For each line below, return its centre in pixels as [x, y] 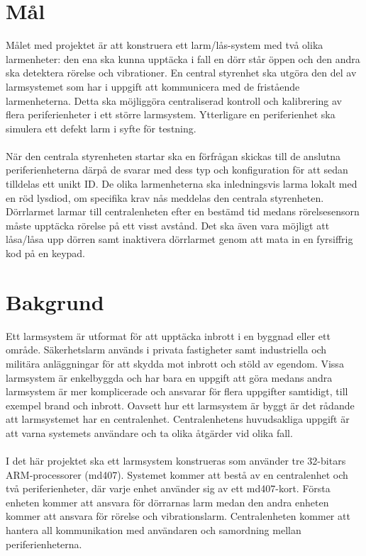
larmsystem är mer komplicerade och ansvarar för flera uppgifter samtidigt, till [177, 391]
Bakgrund [55, 301]
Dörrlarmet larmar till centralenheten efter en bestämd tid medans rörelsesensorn [183, 211]
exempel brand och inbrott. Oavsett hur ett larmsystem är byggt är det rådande [180, 405]
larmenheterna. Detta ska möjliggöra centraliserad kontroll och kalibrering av [174, 100]
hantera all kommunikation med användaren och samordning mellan [154, 530]
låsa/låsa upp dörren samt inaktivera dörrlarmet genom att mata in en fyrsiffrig [179, 239]
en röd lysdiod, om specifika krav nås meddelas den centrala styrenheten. [165, 197]
